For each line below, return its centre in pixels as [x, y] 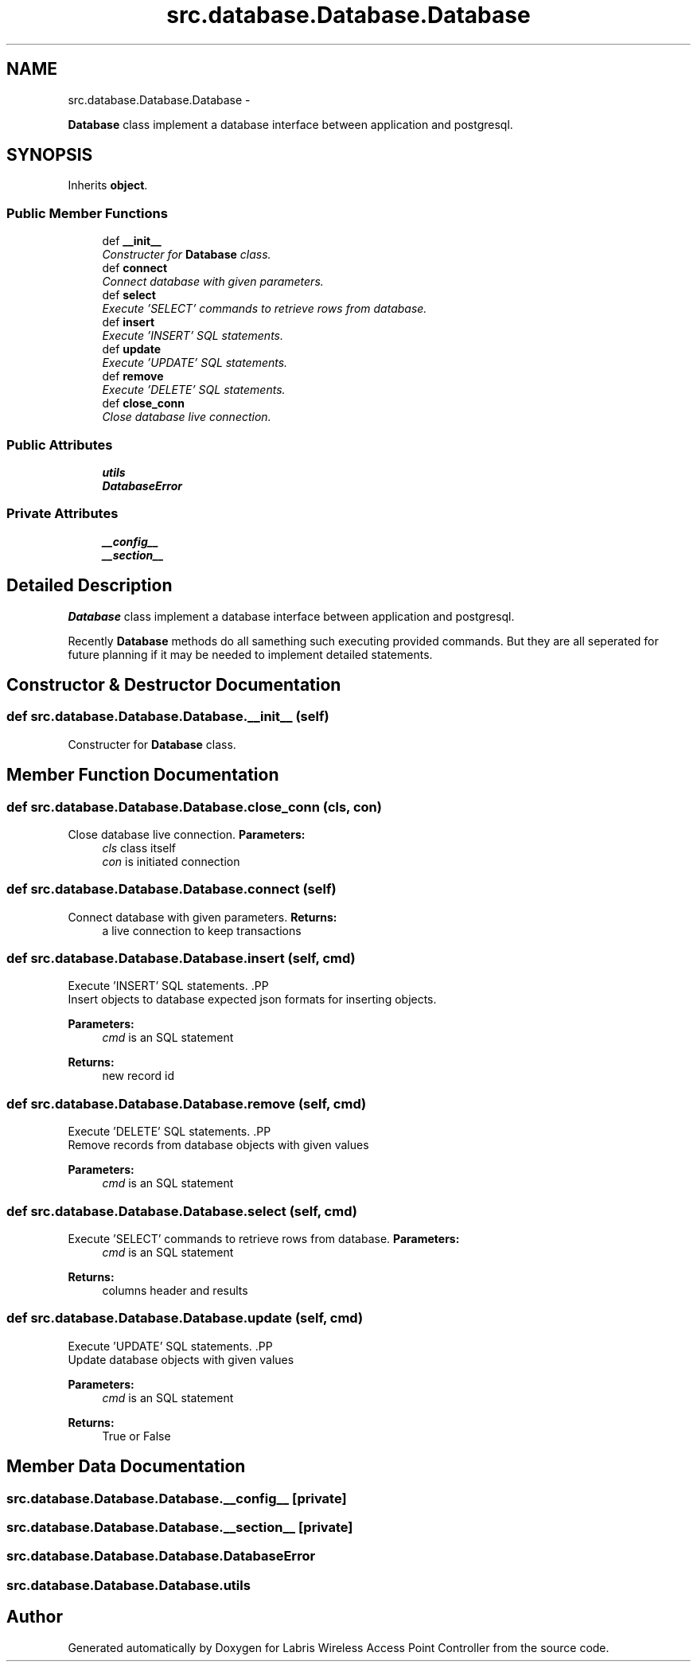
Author [35, 1617]
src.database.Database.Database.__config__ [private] [177, 1498]
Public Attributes [60, 444]
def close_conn [143, 403]
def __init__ [132, 241]
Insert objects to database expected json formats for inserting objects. [252, 1000]
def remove [133, 376]
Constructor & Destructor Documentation [174, 684]
